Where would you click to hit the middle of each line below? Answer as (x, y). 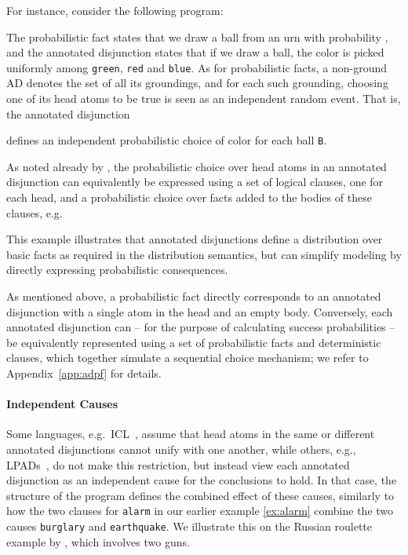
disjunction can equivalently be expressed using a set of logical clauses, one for (195, 182)
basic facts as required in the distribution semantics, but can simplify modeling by (204, 254)
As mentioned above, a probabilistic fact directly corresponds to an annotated (194, 296)
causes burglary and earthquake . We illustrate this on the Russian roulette (189, 526)
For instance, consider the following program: (115, 10)
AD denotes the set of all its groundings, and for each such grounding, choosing (197, 83)
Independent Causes (62, 404)
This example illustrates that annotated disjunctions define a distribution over (195, 239)
